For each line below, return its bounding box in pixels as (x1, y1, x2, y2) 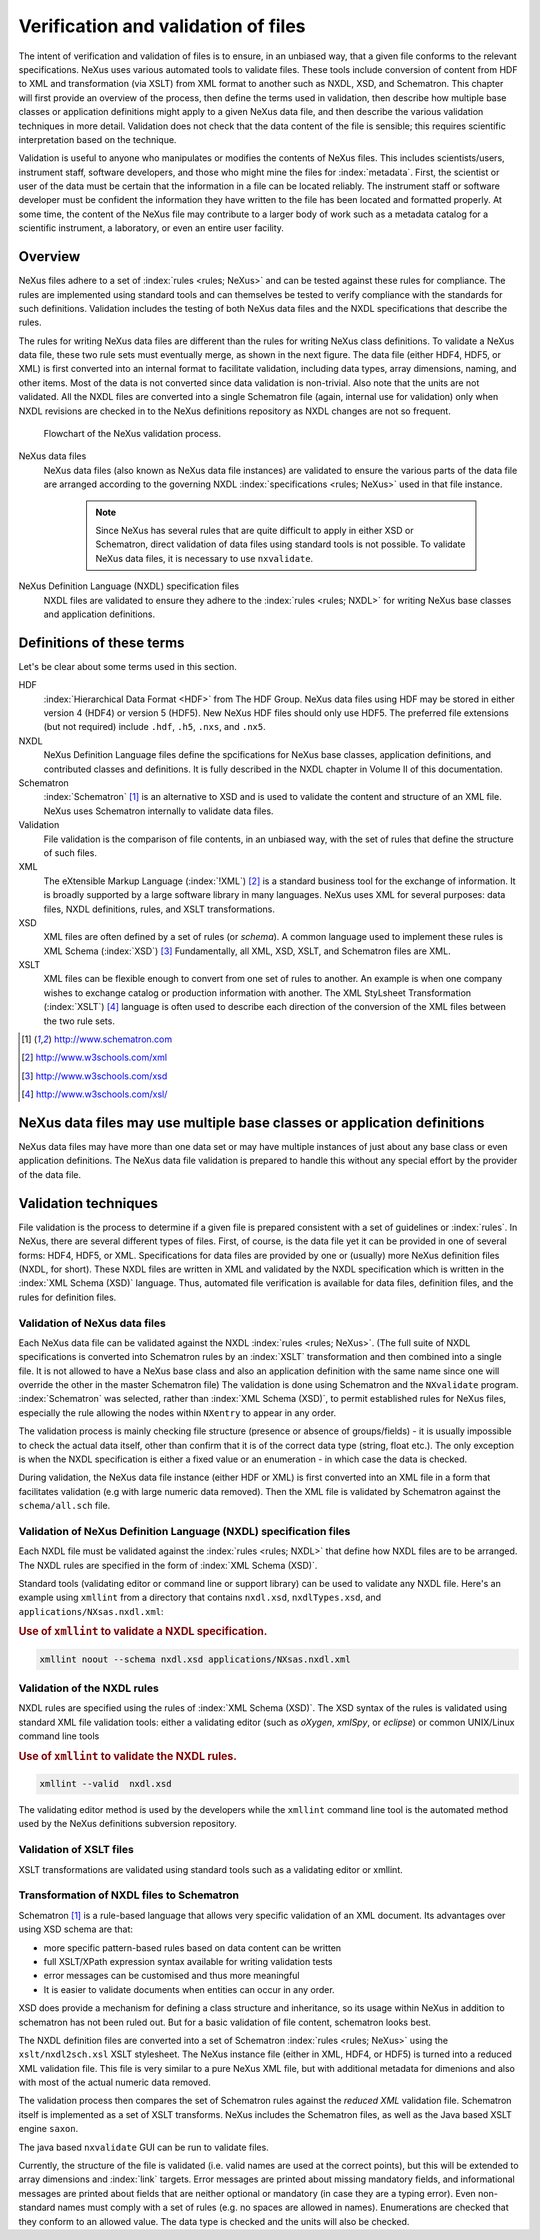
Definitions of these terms (18, 634, 185, 651)
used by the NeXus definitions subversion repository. (18, 1818, 237, 1830)
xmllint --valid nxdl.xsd (39, 1778, 172, 1790)
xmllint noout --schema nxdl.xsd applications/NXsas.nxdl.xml (39, 1653, 351, 1665)
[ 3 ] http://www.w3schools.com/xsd (21, 1070, 168, 1082)
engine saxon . (18, 2123, 79, 2135)
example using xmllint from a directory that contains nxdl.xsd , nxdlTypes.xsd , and (18, 1591, 382, 1604)
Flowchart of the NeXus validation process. (43, 428, 222, 440)
